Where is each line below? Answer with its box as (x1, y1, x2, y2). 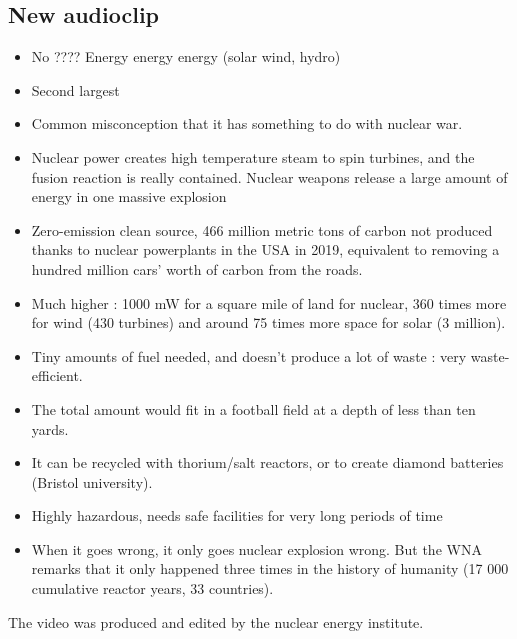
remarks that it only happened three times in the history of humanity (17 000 (31, 558, 509, 579)
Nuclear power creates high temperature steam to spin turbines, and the (31, 146, 475, 167)
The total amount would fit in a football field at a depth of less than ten (31, 398, 476, 419)
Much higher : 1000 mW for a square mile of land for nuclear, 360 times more (31, 292, 507, 313)
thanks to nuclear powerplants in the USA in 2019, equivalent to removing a (31, 239, 500, 260)
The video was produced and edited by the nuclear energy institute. (8, 611, 424, 632)
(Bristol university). (31, 471, 153, 492)
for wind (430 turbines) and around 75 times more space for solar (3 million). (31, 312, 506, 333)
